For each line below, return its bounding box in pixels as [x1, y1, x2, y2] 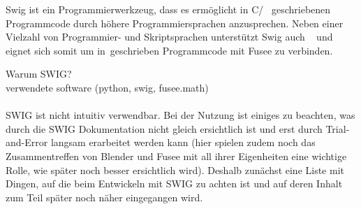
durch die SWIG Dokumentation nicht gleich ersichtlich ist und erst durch [6, 121, 323, 136]
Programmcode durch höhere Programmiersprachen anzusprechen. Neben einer [6, 15, 344, 30]
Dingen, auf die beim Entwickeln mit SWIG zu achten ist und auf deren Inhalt [6, 176, 343, 191]
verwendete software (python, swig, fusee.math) [6, 80, 209, 94]
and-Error [6, 135, 48, 150]
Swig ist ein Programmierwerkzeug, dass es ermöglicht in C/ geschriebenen [6, 2, 331, 16]
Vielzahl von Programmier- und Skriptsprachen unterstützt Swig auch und [6, 29, 333, 44]
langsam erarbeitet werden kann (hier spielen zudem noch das [50, 135, 316, 150]
